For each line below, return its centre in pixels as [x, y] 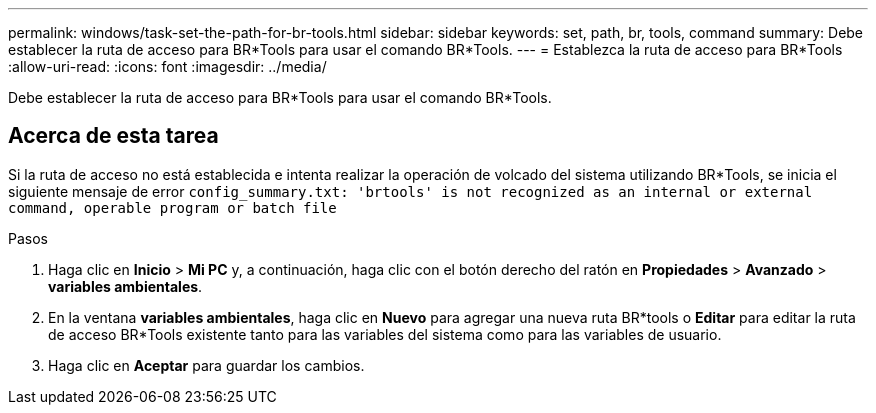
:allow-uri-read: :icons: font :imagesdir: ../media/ [167, 66]
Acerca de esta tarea [113, 136]
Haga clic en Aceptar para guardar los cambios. [206, 365]
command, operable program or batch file [172, 207]
